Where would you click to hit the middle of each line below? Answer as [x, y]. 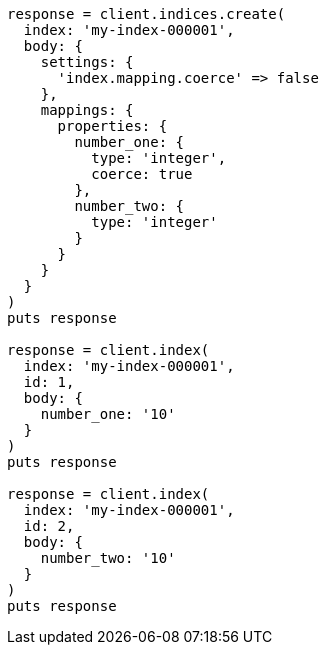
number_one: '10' [108, 414]
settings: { [87, 62]
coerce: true [142, 174]
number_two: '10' [108, 558]
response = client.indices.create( [146, 14]
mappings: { [87, 110]
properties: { [112, 126]
